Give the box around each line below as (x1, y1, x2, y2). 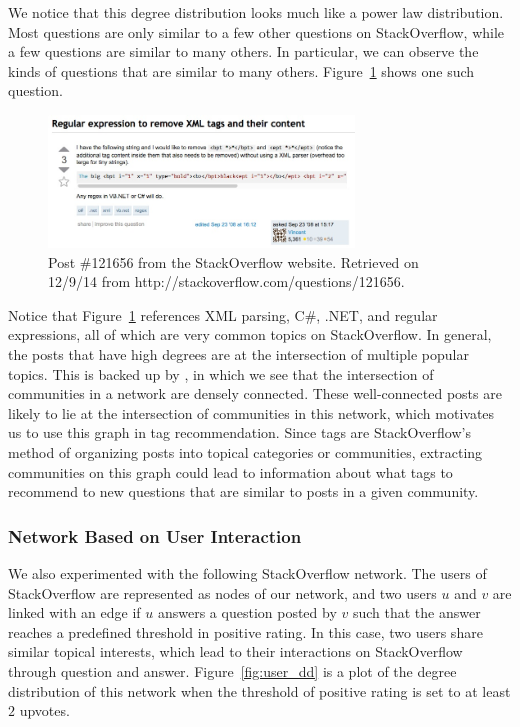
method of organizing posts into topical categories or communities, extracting (8, 442, 483, 463)
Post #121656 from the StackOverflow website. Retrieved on (48, 251, 419, 272)
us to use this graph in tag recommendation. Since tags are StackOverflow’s (8, 422, 471, 443)
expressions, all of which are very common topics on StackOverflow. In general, (8, 324, 492, 345)
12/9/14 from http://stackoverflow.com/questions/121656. (48, 271, 405, 292)
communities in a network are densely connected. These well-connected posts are (8, 383, 502, 404)
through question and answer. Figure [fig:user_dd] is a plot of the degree (8, 660, 457, 681)
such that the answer (352, 602, 481, 623)
